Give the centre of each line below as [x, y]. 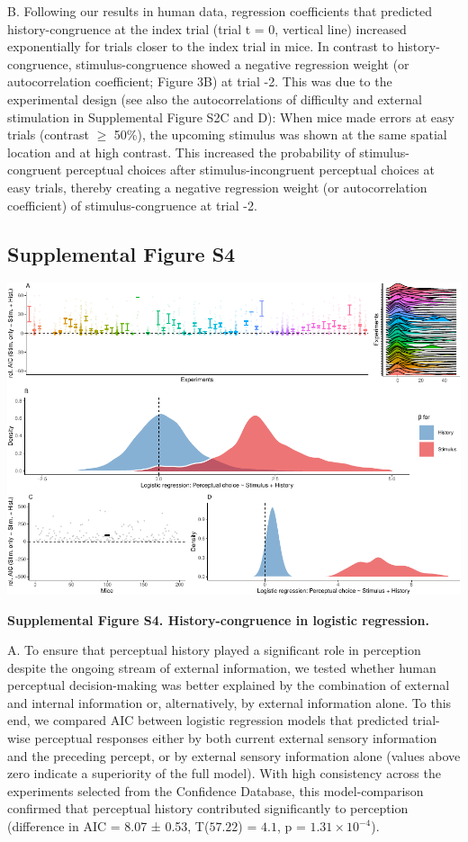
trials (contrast [48, 134]
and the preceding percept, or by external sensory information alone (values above [234, 755]
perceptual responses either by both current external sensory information [236, 738]
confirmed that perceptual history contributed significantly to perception [208, 808]
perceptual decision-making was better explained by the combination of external [229, 685]
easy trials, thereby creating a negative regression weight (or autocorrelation [217, 187]
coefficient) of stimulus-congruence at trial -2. [132, 205]
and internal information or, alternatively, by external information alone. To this [229, 702]
